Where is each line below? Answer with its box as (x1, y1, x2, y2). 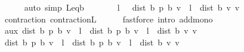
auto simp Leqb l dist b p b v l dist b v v (24, 1, 240, 13)
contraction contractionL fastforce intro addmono (4, 12, 213, 25)
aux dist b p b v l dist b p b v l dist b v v (4, 24, 197, 37)
